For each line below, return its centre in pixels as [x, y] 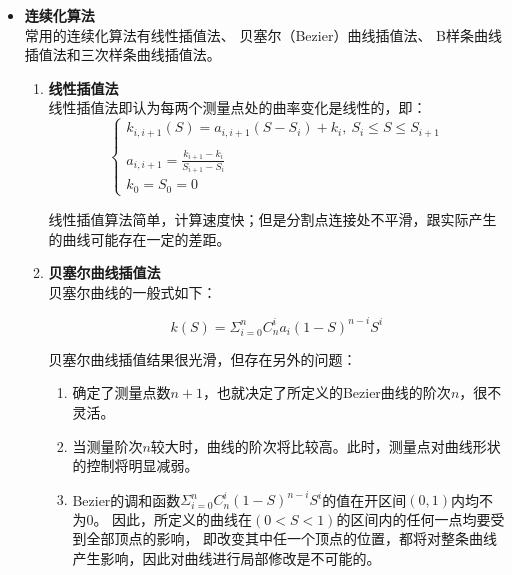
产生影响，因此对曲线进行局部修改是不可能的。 [226, 558]
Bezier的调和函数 [126, 499]
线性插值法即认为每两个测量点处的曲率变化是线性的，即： [237, 107]
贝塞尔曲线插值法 [104, 272]
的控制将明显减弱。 [135, 465]
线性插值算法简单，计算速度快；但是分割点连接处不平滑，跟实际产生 [272, 218]
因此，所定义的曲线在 [182, 518]
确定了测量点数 [121, 392]
